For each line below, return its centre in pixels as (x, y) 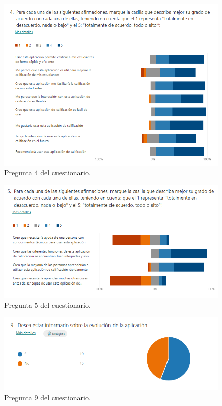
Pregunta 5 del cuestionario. (47, 305)
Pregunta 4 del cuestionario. (47, 172)
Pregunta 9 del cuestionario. (47, 397)
